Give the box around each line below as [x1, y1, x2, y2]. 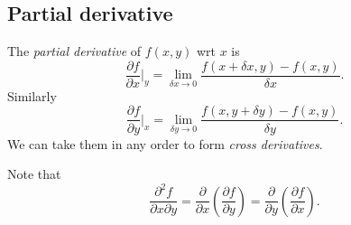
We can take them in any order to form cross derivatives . [7, 134, 323, 153]
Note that [7, 164, 61, 183]
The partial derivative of [7, 42, 142, 61]
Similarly [7, 86, 57, 105]
